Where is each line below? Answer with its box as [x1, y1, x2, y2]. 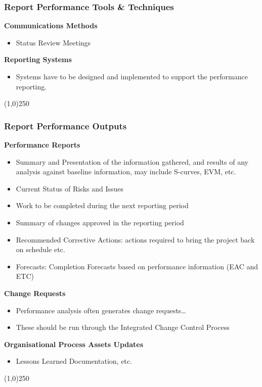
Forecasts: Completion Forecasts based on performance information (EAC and [16, 261, 258, 271]
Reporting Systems [4, 54, 72, 65]
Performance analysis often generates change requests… [16, 305, 186, 315]
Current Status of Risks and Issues [16, 183, 124, 193]
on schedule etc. [16, 244, 65, 255]
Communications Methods [4, 20, 98, 31]
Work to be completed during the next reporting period [16, 200, 189, 211]
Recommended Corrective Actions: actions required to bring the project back [16, 234, 255, 245]
